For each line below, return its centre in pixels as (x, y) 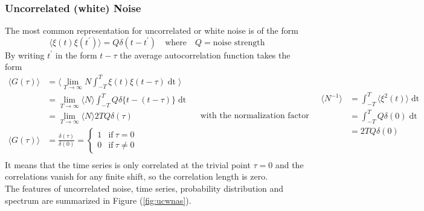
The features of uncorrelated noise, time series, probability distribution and (144, 188)
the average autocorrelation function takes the (205, 55)
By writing (25, 55)
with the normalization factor (255, 115)
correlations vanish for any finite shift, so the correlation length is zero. (137, 176)
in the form (76, 55)
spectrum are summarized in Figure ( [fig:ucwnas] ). (98, 200)
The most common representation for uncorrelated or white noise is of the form (152, 30)
